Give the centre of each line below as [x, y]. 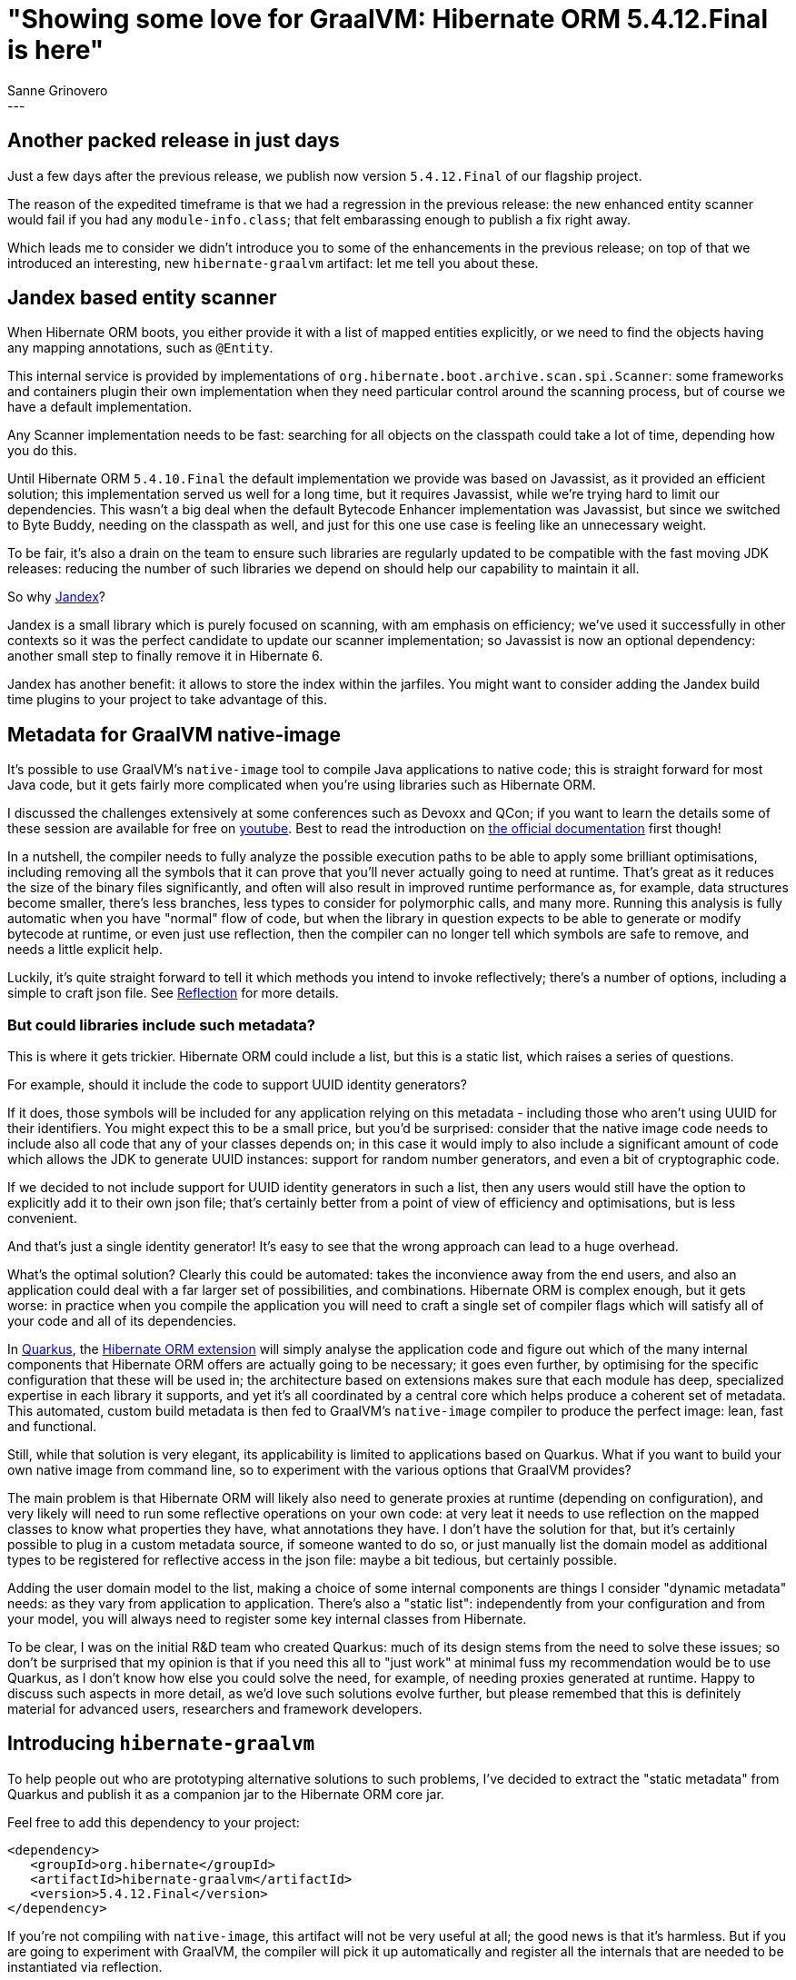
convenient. [42, 1219]
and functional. [52, 1427]
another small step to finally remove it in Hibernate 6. [165, 656]
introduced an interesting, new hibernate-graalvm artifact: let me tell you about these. [273, 263]
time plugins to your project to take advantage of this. [168, 700]
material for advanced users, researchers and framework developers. [215, 1709]
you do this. [42, 451]
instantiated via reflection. [85, 1966]
